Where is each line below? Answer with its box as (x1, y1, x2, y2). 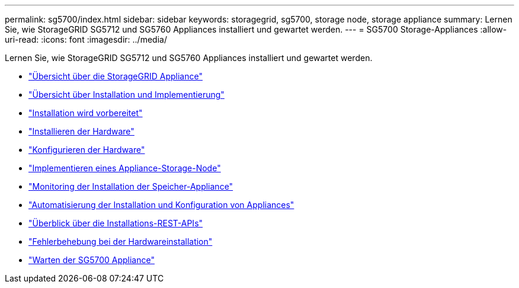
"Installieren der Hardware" (28, 126, 134, 136)
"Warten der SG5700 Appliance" (28, 255, 155, 265)
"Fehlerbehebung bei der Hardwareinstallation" (28, 236, 213, 247)
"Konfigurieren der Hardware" (28, 145, 145, 155)
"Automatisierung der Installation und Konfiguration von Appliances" (28, 200, 294, 210)
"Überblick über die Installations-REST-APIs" (28, 218, 203, 228)
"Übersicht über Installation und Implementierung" (28, 89, 225, 100)
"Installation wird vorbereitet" (28, 108, 143, 118)
